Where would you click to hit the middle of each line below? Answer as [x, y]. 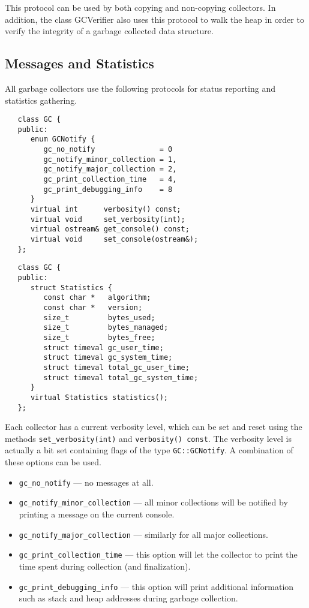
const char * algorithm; [97, 298]
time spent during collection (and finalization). [105, 566]
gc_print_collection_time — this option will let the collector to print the [158, 554]
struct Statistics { [71, 288]
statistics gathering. [41, 100]
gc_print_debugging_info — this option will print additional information [156, 586]
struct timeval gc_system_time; [108, 358]
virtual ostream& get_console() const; [110, 229]
